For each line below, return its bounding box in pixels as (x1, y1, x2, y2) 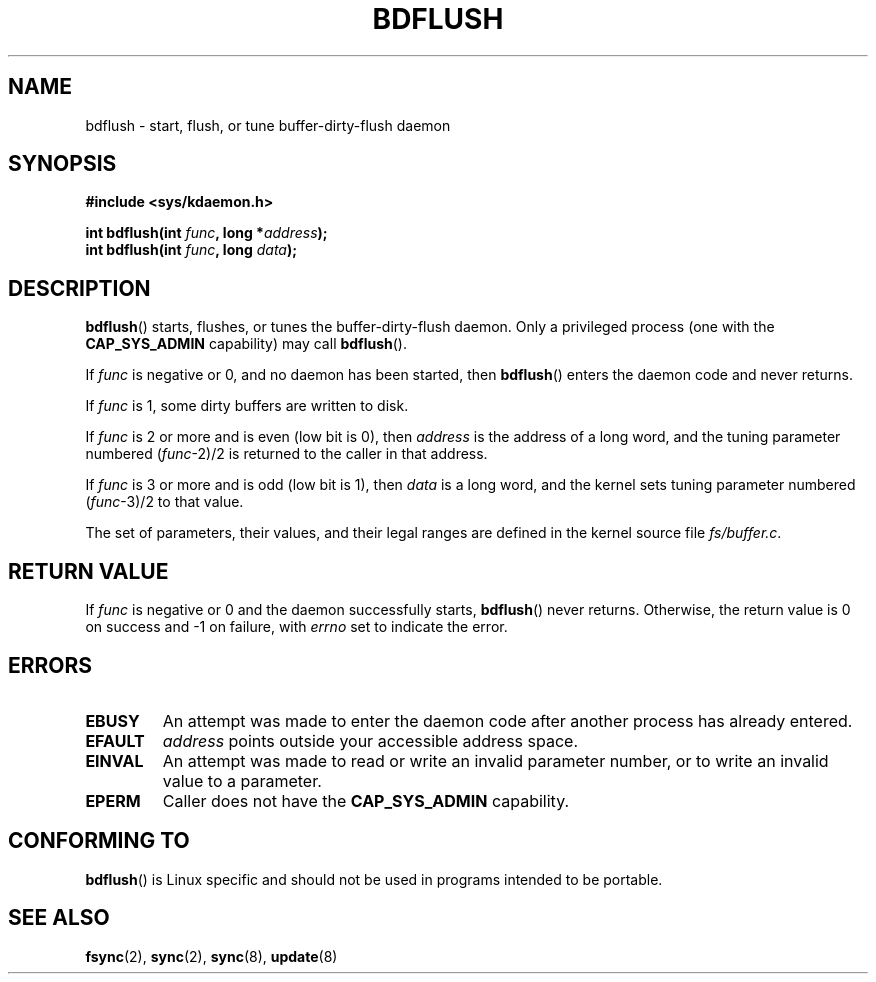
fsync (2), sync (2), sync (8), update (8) (85, 947, 338, 965)
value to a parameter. (162, 770, 322, 791)
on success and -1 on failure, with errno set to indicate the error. (85, 618, 508, 636)
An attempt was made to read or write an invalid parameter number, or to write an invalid (162, 750, 829, 771)
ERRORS (8, 652, 93, 678)
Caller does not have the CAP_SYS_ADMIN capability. (162, 790, 570, 811)
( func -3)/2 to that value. (85, 493, 244, 511)
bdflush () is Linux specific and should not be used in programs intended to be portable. (85, 870, 663, 888)
